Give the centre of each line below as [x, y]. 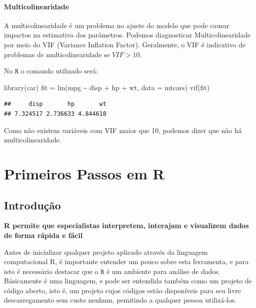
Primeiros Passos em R [84, 173]
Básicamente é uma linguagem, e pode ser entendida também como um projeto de [128, 281]
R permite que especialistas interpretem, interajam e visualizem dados [127, 225]
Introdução [33, 205]
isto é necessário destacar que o [51, 271]
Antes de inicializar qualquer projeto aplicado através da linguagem [106, 252]
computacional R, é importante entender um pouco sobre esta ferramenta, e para [127, 261]
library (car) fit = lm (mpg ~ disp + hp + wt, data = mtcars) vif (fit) [107, 87]
